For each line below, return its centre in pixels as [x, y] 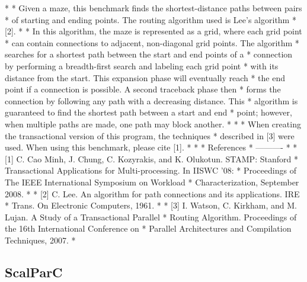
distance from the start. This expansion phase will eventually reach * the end [145, 77]
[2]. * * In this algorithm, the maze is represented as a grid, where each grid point [153, 31]
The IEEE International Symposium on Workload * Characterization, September [152, 182]
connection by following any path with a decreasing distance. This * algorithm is [151, 100]
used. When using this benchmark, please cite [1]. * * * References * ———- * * [151, 147]
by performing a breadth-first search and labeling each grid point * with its [142, 65]
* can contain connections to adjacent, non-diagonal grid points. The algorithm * [152, 42]
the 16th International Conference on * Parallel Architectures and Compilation [148, 228]
